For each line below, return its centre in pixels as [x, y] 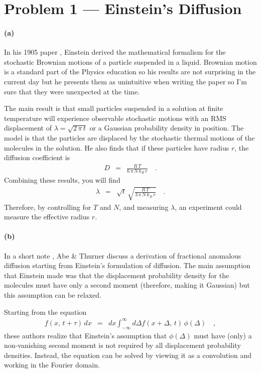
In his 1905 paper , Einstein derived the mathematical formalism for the [115, 52]
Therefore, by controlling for [48, 207]
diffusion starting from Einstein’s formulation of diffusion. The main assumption [127, 265]
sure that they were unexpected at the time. [72, 91]
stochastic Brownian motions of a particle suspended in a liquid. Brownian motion [130, 61]
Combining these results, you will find [62, 180]
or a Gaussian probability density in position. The [167, 128]
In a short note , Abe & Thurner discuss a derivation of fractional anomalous [123, 255]
